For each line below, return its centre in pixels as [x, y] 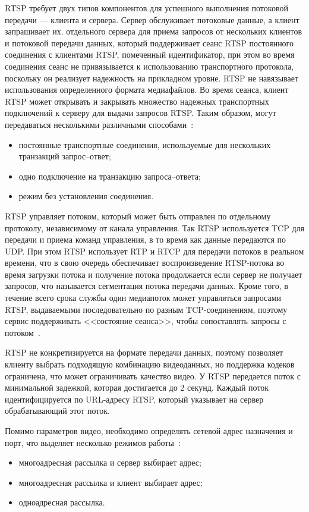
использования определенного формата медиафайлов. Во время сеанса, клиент [147, 89]
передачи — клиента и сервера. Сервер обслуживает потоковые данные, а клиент [152, 19]
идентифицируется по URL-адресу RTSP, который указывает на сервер [134, 399]
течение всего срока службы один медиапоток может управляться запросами [143, 298]
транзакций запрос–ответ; [65, 156]
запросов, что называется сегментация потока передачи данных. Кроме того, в [146, 286]
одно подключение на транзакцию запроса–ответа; [110, 176]
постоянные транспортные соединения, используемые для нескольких [145, 144]
